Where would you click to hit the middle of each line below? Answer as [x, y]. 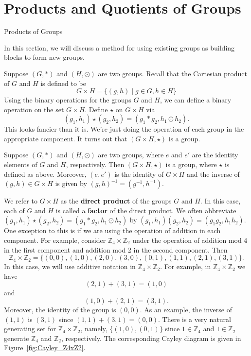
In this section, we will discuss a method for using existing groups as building [119, 47]
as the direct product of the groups [116, 201]
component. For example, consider [55, 240]
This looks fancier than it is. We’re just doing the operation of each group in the [124, 129]
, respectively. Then [95, 164]
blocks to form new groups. [44, 57]
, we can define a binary [196, 100]
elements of [21, 164]
